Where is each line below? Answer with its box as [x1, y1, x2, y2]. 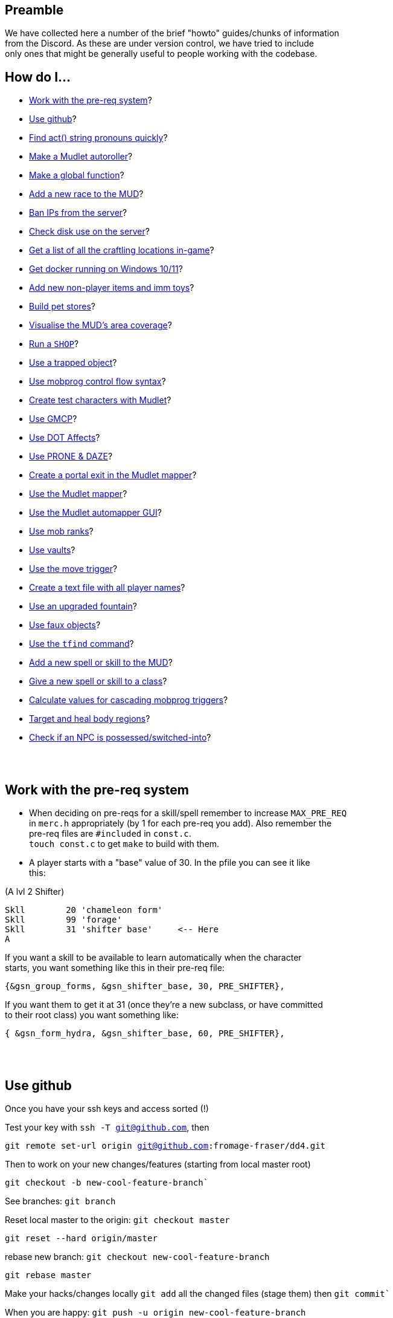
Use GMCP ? [29, 414, 77, 424]
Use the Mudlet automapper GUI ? [29, 507, 162, 518]
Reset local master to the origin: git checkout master [5, 1214, 230, 1225]
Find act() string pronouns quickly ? [29, 132, 168, 143]
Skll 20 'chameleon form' [5, 905, 163, 915]
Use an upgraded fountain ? [29, 601, 137, 612]
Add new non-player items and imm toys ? [29, 282, 194, 293]
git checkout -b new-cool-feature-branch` [5, 1177, 209, 1187]
